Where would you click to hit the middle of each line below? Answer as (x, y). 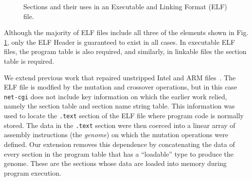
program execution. (33, 172)
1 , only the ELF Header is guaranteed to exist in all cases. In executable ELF (120, 42)
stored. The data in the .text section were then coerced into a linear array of (120, 125)
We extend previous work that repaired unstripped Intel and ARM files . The (120, 77)
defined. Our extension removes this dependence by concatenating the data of (119, 144)
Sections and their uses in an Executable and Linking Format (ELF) (125, 6)
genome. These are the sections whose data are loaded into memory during (115, 163)
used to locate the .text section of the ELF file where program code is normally (124, 115)
